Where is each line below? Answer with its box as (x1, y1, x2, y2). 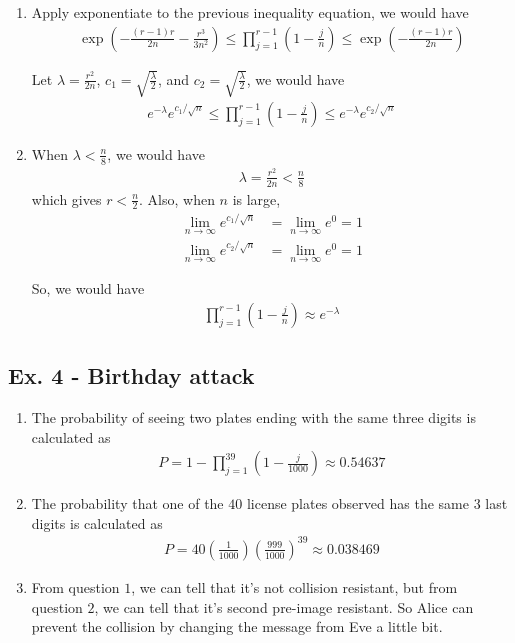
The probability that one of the (31, 493, 224, 514)
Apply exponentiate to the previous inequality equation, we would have (31, 2, 469, 22)
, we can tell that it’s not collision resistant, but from (131, 577, 458, 597)
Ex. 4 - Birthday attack (8, 360, 255, 391)
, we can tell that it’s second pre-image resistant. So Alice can (94, 596, 474, 617)
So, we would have (31, 278, 145, 299)
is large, (232, 188, 281, 209)
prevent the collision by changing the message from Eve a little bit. (31, 616, 443, 637)
